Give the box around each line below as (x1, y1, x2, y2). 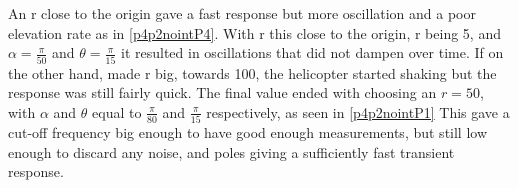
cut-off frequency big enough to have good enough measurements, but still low (8, 122, 488, 142)
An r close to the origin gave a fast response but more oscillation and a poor (8, 3, 477, 23)
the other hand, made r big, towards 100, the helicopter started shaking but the (8, 62, 497, 83)
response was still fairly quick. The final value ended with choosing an (8, 82, 437, 103)
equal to (92, 101, 142, 122)
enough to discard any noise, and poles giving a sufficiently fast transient (8, 141, 455, 162)
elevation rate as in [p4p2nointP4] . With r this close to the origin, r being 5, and (8, 22, 501, 43)
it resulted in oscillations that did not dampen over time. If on (121, 42, 504, 63)
